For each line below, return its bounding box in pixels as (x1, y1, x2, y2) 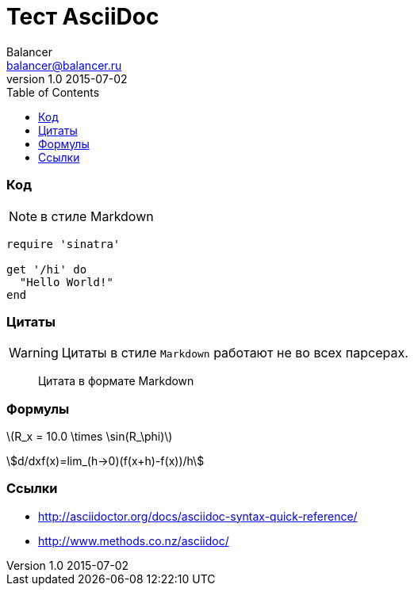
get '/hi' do (6, 262, 87, 276)
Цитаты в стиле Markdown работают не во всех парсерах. (61, 345, 408, 361)
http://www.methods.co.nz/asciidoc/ (38, 533, 229, 548)
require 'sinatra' (6, 237, 121, 250)
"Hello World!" (19, 275, 113, 288)
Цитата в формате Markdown (38, 374, 194, 388)
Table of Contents (6, 85, 100, 99)
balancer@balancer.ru (6, 58, 122, 72)
